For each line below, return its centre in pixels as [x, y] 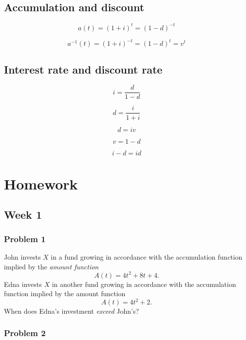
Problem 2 [25, 332]
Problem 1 [25, 238]
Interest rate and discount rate [83, 69]
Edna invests [23, 284]
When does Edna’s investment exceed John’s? [72, 311]
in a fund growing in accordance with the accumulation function [147, 256]
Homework [41, 183]
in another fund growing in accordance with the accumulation [144, 284]
